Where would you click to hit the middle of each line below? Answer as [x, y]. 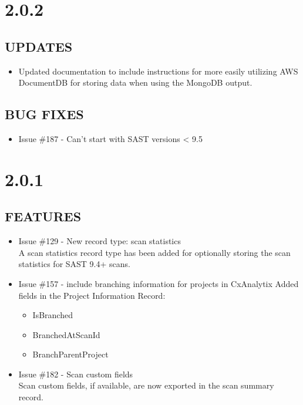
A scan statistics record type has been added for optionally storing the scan [154, 252]
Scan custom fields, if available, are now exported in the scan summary [146, 385]
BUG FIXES [44, 114]
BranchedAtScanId [66, 334]
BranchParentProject [70, 354]
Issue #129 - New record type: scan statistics [100, 241]
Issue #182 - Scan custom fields [76, 374]
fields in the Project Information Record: [92, 295]
